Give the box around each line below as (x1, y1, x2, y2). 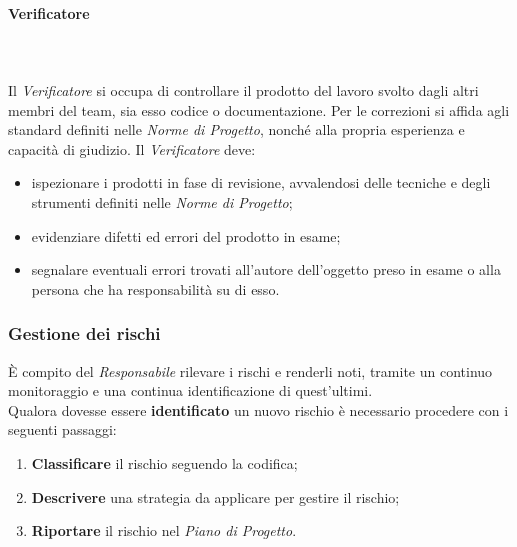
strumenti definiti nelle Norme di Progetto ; (31, 191, 293, 212)
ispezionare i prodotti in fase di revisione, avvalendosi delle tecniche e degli (31, 172, 491, 193)
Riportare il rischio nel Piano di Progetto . (31, 520, 297, 541)
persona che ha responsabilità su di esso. (31, 278, 280, 299)
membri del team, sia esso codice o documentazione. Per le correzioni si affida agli (8, 99, 510, 120)
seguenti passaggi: (8, 419, 117, 440)
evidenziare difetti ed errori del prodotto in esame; (31, 225, 341, 246)
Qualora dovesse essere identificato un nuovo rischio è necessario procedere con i (8, 399, 509, 420)
